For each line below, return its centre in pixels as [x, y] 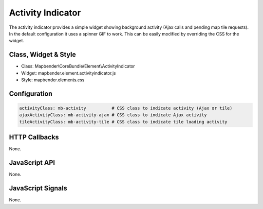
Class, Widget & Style [43, 55]
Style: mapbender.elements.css [53, 80]
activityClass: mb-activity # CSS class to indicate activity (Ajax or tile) [126, 108]
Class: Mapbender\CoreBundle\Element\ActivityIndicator [78, 66]
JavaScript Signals [38, 188]
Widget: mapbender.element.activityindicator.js [69, 73]
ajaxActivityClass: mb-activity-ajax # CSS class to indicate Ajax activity [113, 115]
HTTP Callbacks [34, 137]
